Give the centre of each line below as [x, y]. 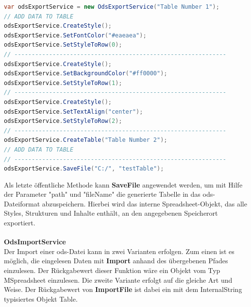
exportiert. [20, 223]
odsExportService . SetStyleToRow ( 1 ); [63, 83]
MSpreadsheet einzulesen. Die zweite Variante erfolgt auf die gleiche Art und [118, 280]
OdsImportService [35, 242]
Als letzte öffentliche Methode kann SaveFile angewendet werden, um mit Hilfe [123, 184]
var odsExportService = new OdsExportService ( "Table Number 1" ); [112, 7]
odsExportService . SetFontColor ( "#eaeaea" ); [75, 35]
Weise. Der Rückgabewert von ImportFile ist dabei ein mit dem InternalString [123, 289]
